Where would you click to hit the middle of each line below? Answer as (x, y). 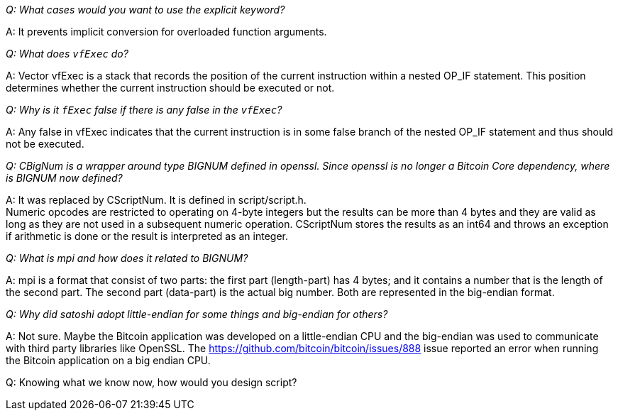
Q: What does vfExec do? (67, 54)
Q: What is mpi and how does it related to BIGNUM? (127, 258)
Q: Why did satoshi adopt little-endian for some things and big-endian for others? (197, 314)
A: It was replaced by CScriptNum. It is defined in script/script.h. (156, 200)
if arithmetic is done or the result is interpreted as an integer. (147, 236)
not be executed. (45, 144)
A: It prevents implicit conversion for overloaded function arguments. (166, 32)
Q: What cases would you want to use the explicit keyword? (145, 10)
